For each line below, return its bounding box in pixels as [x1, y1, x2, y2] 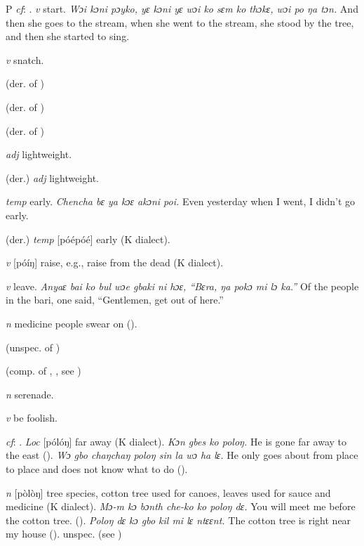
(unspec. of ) [6, 339, 60, 354]
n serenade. [6, 386, 54, 401]
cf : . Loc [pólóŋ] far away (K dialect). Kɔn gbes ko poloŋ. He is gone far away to [6, 434, 347, 448]
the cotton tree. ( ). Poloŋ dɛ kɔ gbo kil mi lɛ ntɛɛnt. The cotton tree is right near [6, 512, 351, 527]
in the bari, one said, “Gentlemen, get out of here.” [6, 292, 224, 307]
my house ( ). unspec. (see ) [6, 526, 122, 541]
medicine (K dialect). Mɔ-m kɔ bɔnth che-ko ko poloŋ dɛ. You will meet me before [6, 499, 356, 514]
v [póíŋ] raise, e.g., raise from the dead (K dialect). [6, 255, 224, 270]
